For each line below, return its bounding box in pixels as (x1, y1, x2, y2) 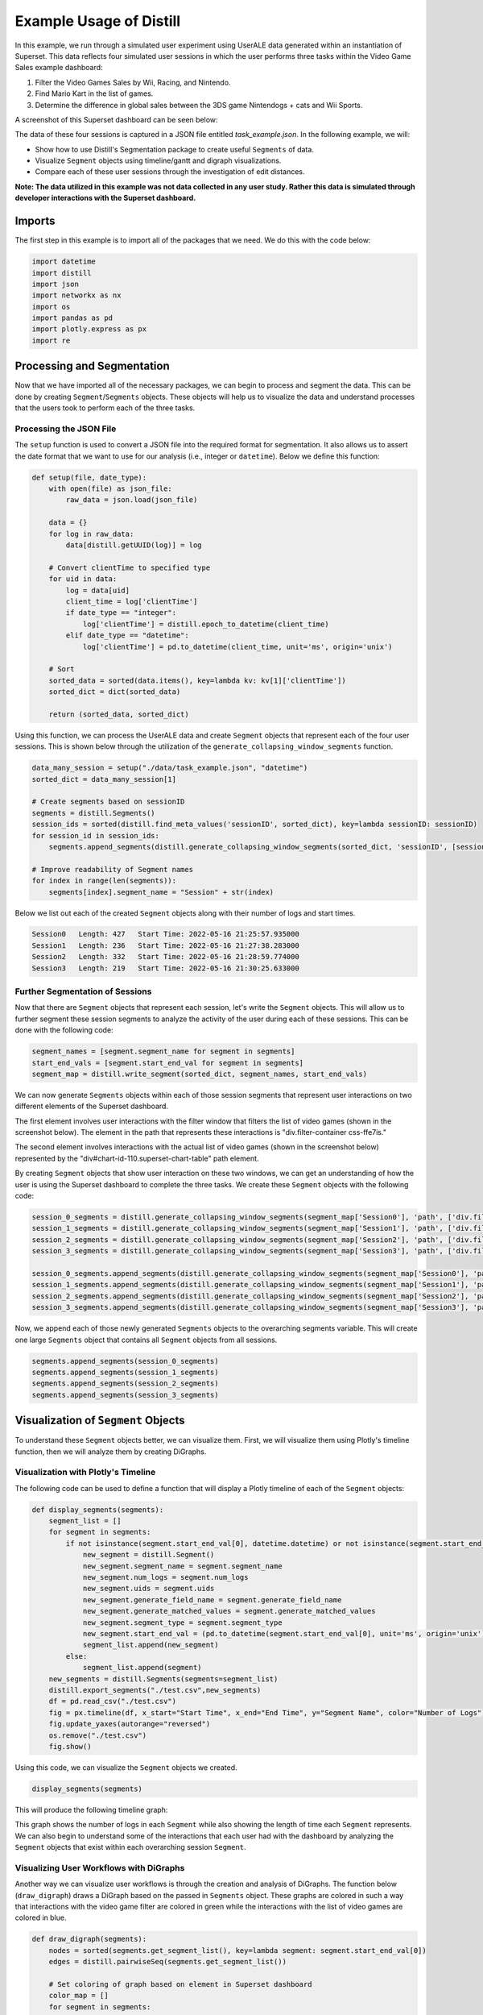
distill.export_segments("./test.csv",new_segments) (48, 1685, 262, 1694)
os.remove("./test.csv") (48, 1730, 147, 1740)
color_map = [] (48, 1991, 109, 2000)
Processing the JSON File (14, 423, 117, 434)
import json (31, 279, 80, 289)
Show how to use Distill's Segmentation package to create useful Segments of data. (35, 144, 314, 154)
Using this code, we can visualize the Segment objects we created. (14, 1762, 237, 1772)
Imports (14, 214, 56, 228)
